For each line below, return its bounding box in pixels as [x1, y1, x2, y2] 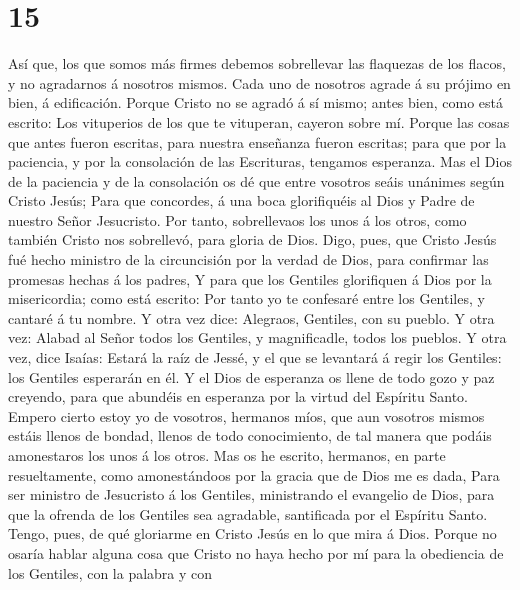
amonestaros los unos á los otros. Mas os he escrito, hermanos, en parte [8, 445, 446, 465]
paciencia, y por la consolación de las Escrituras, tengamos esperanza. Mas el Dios [8, 151, 512, 172]
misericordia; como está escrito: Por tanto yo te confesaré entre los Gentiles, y [8, 288, 485, 309]
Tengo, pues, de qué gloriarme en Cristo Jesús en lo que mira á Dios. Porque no [8, 523, 497, 544]
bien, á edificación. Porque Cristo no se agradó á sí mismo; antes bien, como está [8, 92, 503, 113]
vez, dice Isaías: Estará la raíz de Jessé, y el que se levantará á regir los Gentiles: [8, 347, 502, 368]
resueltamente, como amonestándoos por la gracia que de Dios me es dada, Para [8, 464, 500, 485]
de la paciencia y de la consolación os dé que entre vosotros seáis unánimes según [8, 170, 505, 191]
